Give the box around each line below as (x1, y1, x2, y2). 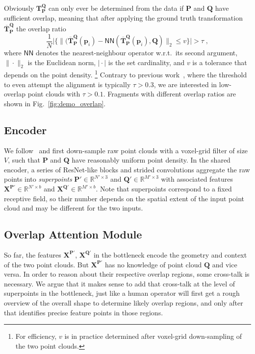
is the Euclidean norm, (27, 57, 96, 67)
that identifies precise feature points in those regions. (4, 307, 163, 317)
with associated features (161, 174, 233, 184)
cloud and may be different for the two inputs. (4, 203, 143, 213)
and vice (212, 259, 237, 269)
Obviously (4, 3, 34, 13)
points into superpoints (4, 174, 72, 184)
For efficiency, (15, 331, 57, 341)
